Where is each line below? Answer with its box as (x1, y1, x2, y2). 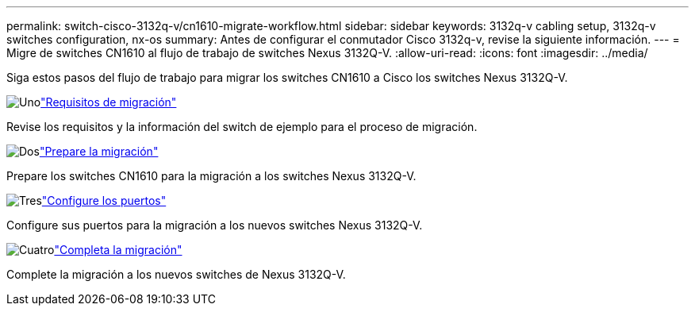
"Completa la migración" (54, 243, 182, 256)
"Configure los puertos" (41, 194, 167, 207)
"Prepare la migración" (39, 144, 159, 158)
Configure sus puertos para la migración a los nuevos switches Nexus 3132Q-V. (6, 218, 423, 232)
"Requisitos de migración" (40, 95, 177, 109)
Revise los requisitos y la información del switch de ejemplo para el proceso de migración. (6, 120, 478, 133)
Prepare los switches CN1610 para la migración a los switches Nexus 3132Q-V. (6, 169, 417, 183)
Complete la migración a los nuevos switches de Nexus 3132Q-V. (6, 268, 346, 281)
